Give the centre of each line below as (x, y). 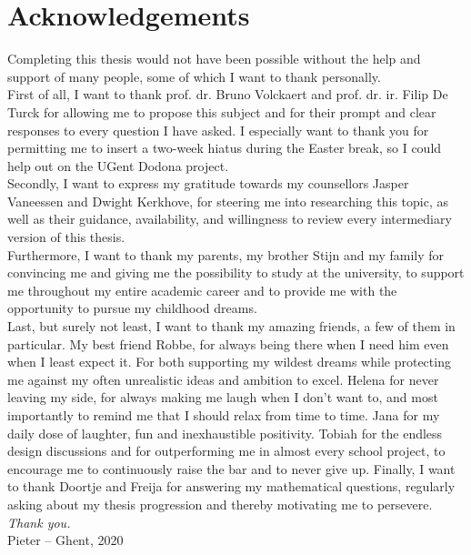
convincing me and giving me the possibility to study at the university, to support (236, 272)
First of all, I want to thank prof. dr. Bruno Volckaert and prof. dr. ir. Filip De (228, 94)
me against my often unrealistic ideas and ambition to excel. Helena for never (223, 379)
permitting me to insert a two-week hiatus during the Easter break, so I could (225, 148)
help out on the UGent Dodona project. (118, 165)
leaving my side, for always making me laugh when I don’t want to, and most (223, 397)
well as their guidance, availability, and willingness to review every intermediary (230, 219)
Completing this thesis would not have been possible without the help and (214, 59)
